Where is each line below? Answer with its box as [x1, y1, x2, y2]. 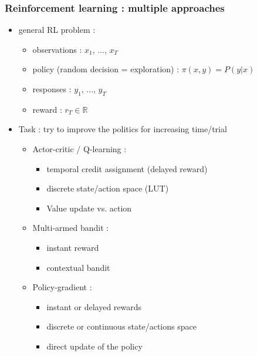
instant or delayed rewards [46, 300, 142, 313]
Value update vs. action [46, 201, 132, 214]
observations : [32, 43, 82, 55]
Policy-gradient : [32, 281, 92, 293]
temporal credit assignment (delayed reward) [46, 162, 208, 174]
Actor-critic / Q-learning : [32, 142, 127, 155]
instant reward [46, 241, 99, 253]
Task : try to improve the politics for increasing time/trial [18, 123, 227, 135]
